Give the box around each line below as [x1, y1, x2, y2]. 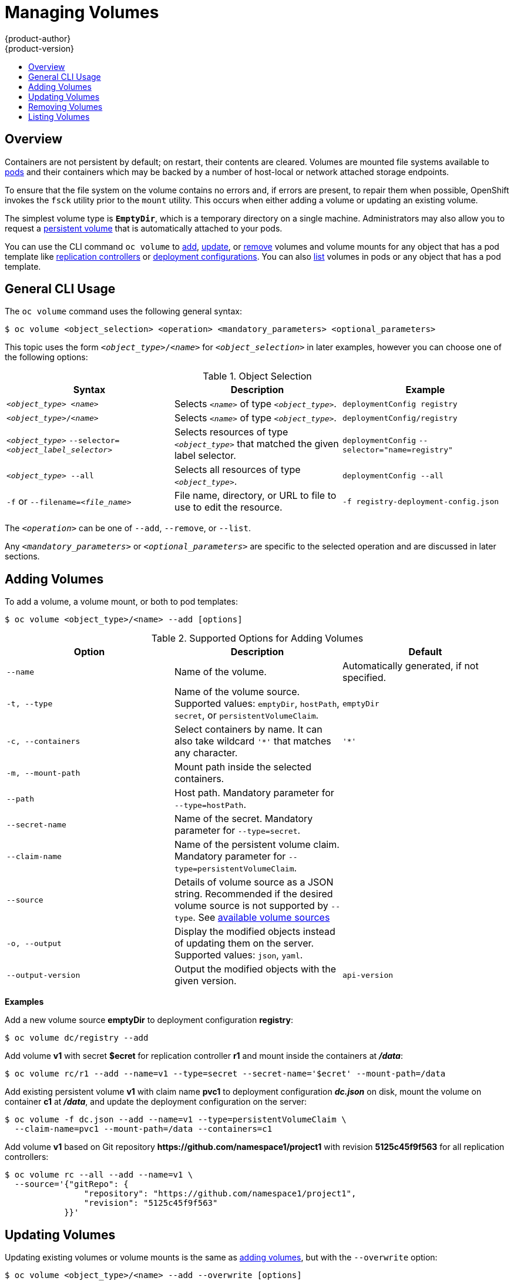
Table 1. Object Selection [203, 370, 312, 383]
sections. [5, 551, 40, 562]
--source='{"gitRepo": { [14, 1179, 129, 1189]
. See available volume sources [193, 911, 330, 924]
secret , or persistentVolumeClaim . [174, 709, 319, 722]
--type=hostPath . [174, 799, 246, 811]
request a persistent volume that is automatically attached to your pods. [5, 223, 283, 233]
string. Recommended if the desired [174, 888, 333, 900]
